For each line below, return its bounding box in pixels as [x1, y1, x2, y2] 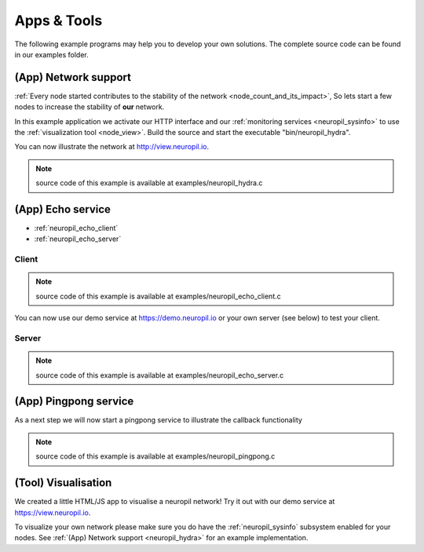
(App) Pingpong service [14, 395, 134, 408]
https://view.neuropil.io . [14, 507, 91, 517]
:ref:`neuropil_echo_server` [34, 234, 122, 243]
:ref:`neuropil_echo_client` [34, 224, 119, 233]
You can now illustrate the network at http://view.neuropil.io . [14, 142, 210, 152]
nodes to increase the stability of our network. [14, 102, 165, 111]
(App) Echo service [14, 203, 111, 216]
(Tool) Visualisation [14, 476, 112, 490]
